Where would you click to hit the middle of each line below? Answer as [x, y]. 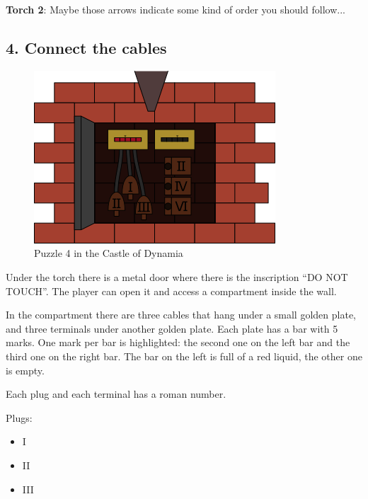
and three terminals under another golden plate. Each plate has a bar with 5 [172, 328]
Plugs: [19, 417]
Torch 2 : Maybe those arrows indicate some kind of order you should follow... [176, 9]
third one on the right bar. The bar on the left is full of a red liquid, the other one [184, 356]
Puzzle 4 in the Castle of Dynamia [109, 253]
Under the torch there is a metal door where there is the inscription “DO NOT [177, 276]
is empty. [25, 370]
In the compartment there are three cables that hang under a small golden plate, [181, 315]
